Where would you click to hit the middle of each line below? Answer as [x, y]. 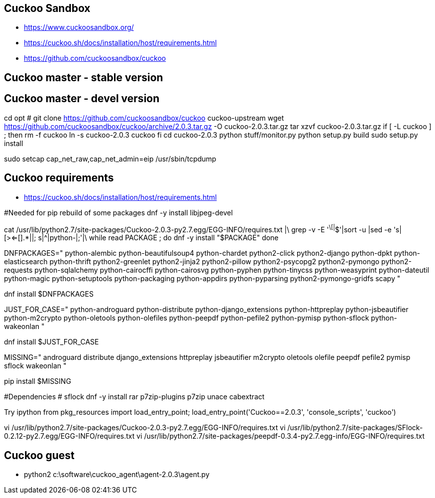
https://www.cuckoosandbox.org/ [79, 27]
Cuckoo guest [39, 455]
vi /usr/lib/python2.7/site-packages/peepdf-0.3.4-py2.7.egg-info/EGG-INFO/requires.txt [281, 436]
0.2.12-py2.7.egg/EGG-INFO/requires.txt [69, 436]
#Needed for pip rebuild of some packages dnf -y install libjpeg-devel [118, 212]
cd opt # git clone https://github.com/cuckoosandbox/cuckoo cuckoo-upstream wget [144, 118]
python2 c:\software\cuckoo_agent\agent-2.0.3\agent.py [117, 475]
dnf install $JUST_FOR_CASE [52, 342]
